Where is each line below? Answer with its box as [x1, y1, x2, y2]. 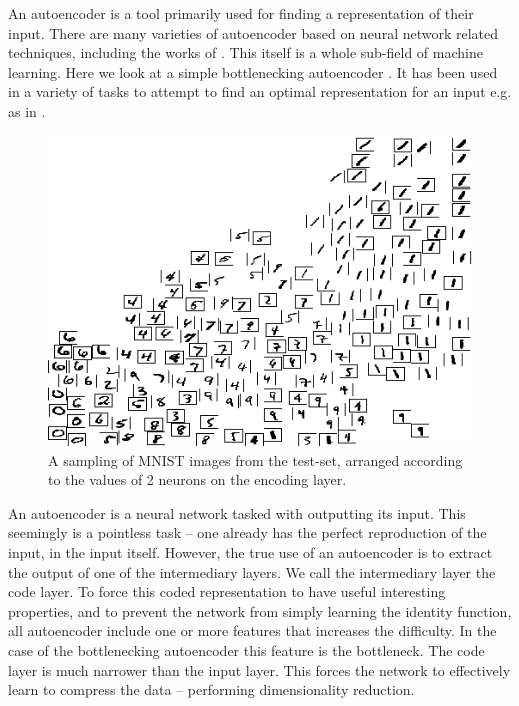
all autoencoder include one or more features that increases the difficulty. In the [8, 620, 497, 641]
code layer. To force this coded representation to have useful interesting [8, 581, 446, 602]
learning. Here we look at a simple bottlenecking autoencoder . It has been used [8, 61, 498, 82]
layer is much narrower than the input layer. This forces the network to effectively [8, 659, 511, 680]
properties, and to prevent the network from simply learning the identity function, [8, 600, 512, 621]
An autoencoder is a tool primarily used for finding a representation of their [8, 3, 474, 23]
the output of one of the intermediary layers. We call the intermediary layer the [8, 561, 496, 582]
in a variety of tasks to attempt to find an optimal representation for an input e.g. [8, 81, 512, 102]
